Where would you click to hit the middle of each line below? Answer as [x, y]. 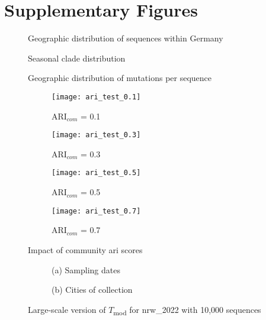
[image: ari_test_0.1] [96, 97]
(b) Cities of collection [92, 290]
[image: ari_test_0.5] [96, 173]
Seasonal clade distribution [77, 58]
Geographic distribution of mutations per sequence [120, 78]
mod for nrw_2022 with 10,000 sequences [187, 310]
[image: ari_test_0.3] [96, 135]
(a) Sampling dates [86, 269]
